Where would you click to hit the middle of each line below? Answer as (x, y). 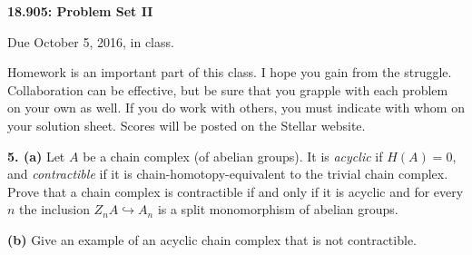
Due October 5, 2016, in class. (91, 41)
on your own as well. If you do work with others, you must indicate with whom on (236, 108)
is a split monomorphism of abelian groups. (278, 209)
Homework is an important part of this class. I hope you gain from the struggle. (230, 72)
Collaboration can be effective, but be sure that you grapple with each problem (228, 89)
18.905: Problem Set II (80, 11)
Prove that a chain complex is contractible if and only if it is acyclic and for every (236, 191)
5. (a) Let (36, 156)
